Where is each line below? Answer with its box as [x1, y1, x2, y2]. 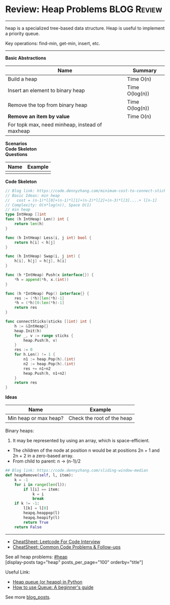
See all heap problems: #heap [5, 554, 68, 560]
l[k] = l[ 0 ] [23, 506, 49, 511]
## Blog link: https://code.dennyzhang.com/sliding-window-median [5, 468, 148, 473]
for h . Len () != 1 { [14, 352, 56, 357]
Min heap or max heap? [8, 415, 64, 422]
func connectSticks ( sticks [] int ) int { [5, 319, 92, 324]
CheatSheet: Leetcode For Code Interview [12, 539, 101, 545]
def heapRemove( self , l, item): [5, 473, 73, 478]
